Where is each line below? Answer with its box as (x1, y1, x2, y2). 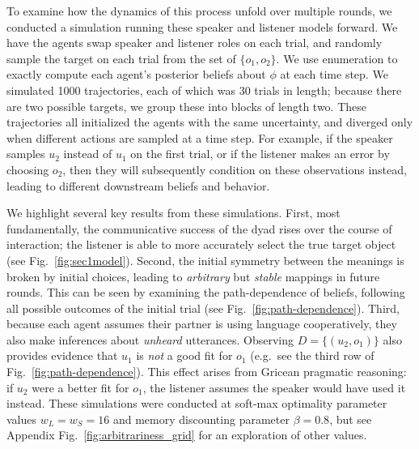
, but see (329, 410, 372, 427)
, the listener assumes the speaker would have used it (142, 378, 406, 396)
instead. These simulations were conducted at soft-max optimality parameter (6, 395, 387, 412)
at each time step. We (280, 66, 388, 83)
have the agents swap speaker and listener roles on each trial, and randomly (6, 34, 383, 51)
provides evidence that (6, 347, 118, 364)
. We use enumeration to (276, 49, 398, 66)
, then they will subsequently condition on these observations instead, (62, 160, 407, 177)
